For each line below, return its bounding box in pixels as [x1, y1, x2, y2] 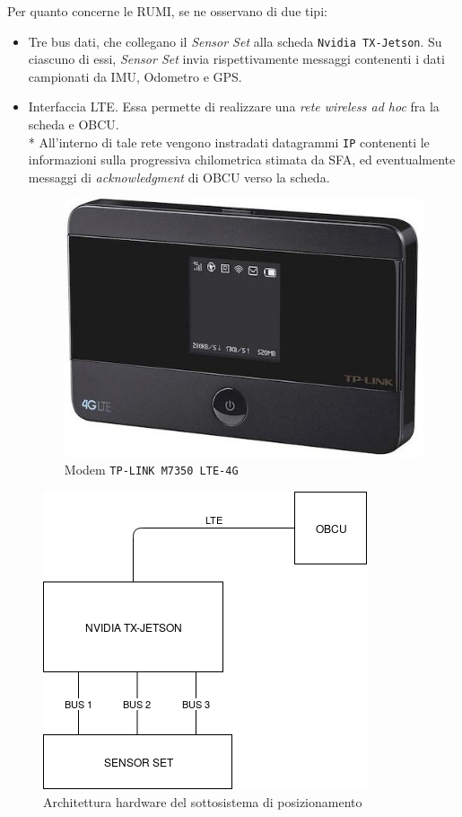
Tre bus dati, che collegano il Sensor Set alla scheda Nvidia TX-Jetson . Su [28, 31, 442, 50]
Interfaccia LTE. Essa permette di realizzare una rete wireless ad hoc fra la [28, 97, 440, 116]
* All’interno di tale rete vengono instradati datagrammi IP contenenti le [28, 132, 430, 151]
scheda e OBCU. [28, 115, 119, 134]
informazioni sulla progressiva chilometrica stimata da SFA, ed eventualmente [28, 150, 456, 169]
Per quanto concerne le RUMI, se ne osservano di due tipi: [7, 2, 327, 20]
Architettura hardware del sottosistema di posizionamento [43, 792, 362, 811]
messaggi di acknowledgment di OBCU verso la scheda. [28, 167, 330, 186]
